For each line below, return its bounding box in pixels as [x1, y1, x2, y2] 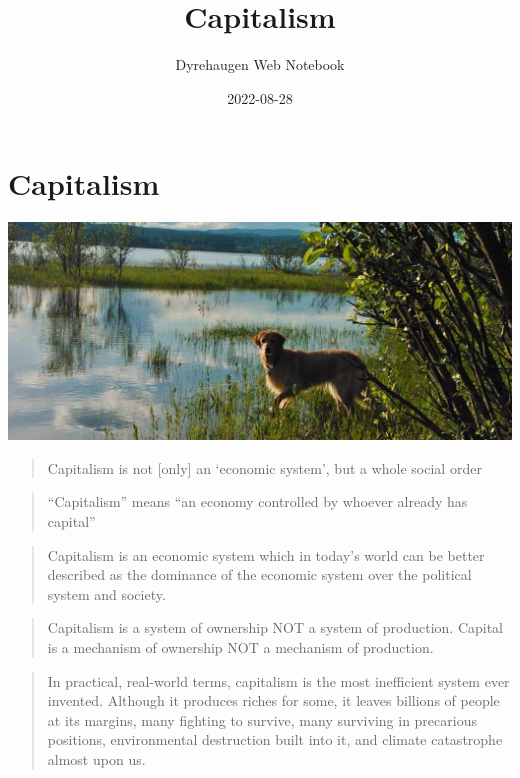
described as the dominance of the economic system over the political [47, 564, 472, 585]
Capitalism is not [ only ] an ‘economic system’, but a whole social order [47, 457, 482, 478]
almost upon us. [47, 749, 146, 769]
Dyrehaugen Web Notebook [175, 54, 345, 75]
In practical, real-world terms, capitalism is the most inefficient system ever [47, 670, 510, 691]
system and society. [47, 583, 166, 604]
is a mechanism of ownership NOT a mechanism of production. [47, 637, 434, 658]
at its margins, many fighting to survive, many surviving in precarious [47, 709, 477, 730]
